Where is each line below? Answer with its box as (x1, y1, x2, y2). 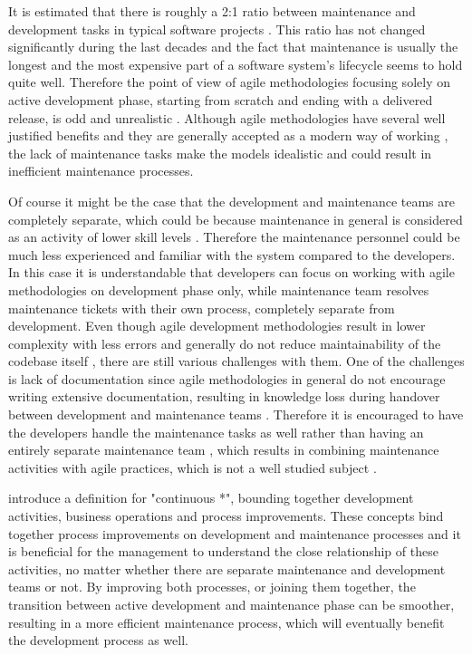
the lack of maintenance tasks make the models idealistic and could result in (8, 143, 432, 162)
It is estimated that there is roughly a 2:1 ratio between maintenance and (8, 2, 416, 20)
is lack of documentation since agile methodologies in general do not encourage (8, 369, 446, 388)
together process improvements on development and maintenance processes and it (8, 524, 461, 543)
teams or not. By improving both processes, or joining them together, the (8, 577, 416, 596)
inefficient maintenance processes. (8, 161, 194, 180)
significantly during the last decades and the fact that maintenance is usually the (8, 37, 458, 56)
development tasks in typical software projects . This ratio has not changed (8, 19, 426, 38)
